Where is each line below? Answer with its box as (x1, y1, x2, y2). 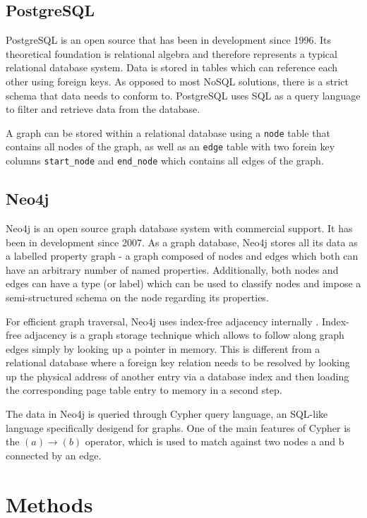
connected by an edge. (6, 447, 102, 462)
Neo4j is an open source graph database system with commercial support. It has (6, 220, 353, 235)
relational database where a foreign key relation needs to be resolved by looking (6, 355, 350, 370)
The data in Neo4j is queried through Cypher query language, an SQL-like (6, 406, 328, 421)
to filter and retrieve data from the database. (6, 102, 200, 116)
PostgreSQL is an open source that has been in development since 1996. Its (6, 32, 331, 47)
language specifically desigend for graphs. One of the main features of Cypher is (6, 420, 351, 435)
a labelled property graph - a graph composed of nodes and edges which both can (6, 248, 359, 263)
